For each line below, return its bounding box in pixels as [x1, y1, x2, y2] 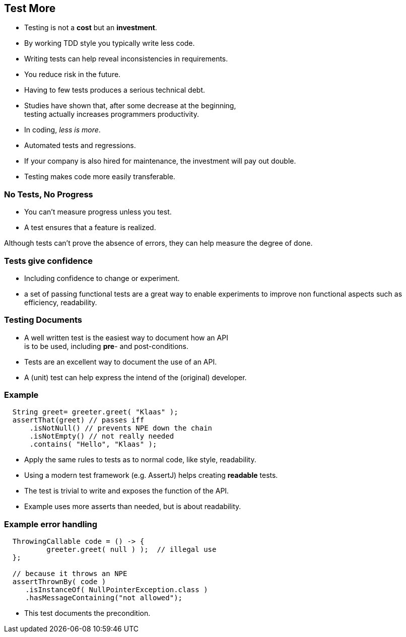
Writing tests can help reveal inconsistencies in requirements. [24, 54, 228, 63]
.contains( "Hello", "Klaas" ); [29, 440, 157, 449]
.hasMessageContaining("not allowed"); [25, 594, 183, 602]
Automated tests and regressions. [24, 141, 136, 150]
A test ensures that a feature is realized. [24, 223, 156, 232]
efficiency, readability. [24, 298, 97, 307]
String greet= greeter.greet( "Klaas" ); [12, 408, 178, 416]
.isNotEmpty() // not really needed [29, 432, 174, 441]
